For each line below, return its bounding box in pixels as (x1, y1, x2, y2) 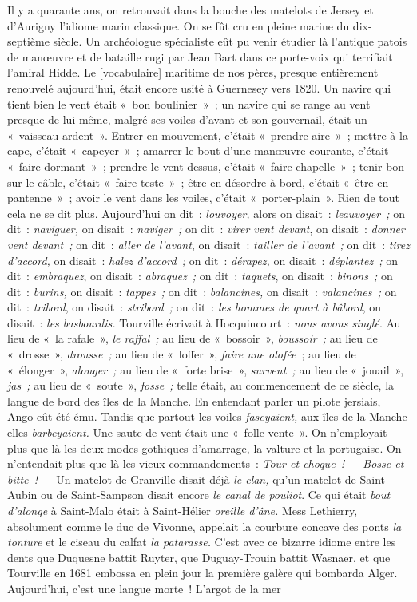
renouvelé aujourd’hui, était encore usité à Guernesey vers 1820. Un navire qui (7, 79, 391, 96)
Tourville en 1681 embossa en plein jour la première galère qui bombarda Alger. (7, 564, 398, 581)
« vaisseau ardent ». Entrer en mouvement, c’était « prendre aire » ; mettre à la (7, 126, 408, 143)
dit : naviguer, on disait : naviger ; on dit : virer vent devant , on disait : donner (7, 220, 405, 237)
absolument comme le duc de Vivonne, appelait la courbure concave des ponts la (7, 517, 402, 534)
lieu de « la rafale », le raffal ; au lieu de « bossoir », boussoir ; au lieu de (7, 330, 378, 347)
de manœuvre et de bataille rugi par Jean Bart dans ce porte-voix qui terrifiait (7, 48, 393, 65)
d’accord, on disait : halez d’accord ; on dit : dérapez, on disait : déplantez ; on (7, 251, 399, 268)
